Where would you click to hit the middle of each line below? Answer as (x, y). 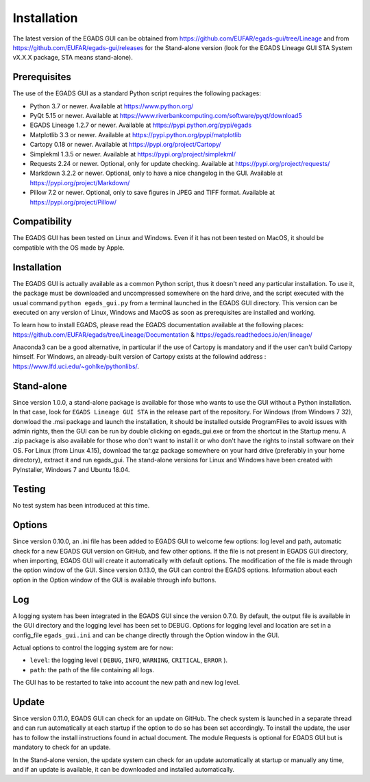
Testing (29, 489)
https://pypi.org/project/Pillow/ (73, 202)
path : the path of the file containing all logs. (92, 670)
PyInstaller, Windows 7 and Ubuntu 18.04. (71, 469)
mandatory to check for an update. (62, 747)
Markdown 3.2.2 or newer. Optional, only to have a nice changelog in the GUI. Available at (156, 173)
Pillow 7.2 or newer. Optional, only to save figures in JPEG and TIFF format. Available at (152, 193)
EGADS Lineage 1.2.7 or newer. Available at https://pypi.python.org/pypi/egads (141, 125)
